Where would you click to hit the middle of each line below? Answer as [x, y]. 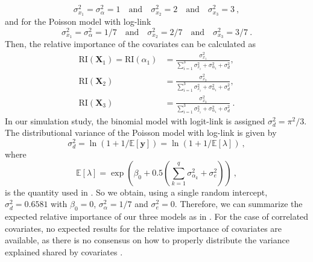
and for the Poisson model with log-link [78, 21]
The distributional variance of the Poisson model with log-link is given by [141, 133]
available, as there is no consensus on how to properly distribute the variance [147, 240]
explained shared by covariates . [64, 251]
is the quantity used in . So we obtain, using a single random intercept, [136, 192]
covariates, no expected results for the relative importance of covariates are [144, 228]
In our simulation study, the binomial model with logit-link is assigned [135, 120]
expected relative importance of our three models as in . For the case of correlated [157, 216]
